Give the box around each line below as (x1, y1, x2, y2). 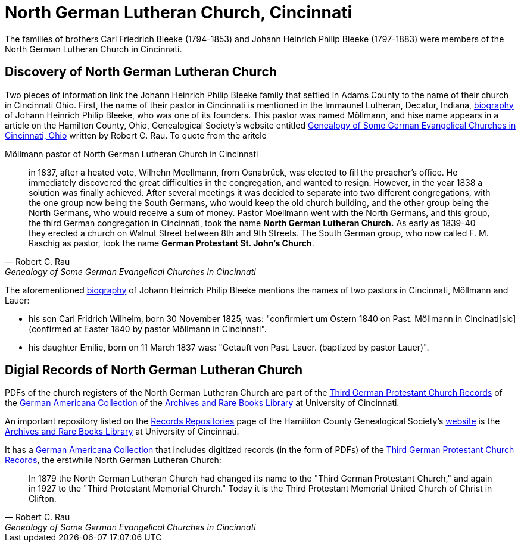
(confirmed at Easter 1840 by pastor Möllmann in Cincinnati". (29, 323, 267, 334)
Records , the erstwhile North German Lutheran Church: (5, 455, 221, 465)
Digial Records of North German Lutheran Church (5, 362, 303, 378)
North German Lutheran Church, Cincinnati (5, 2, 352, 23)
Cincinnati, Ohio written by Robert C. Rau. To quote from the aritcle (5, 130, 267, 140)
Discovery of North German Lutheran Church (5, 64, 277, 80)
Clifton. (29, 493, 57, 504)
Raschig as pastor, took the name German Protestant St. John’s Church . (29, 237, 314, 248)
